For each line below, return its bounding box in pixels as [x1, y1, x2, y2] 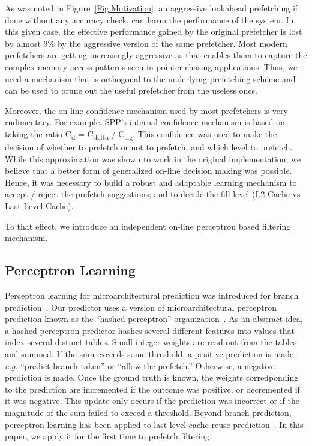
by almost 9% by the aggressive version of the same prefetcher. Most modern [5, 37, 287, 49]
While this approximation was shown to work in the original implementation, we [5, 152, 301, 165]
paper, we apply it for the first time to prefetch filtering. [5, 430, 212, 442]
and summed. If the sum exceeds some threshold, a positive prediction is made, [5, 347, 296, 360]
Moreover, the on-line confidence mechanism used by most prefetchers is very [5, 104, 288, 116]
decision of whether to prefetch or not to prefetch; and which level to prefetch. [5, 141, 293, 153]
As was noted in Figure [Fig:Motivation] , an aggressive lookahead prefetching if [5, 2, 298, 14]
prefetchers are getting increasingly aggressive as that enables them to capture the [5, 49, 307, 61]
